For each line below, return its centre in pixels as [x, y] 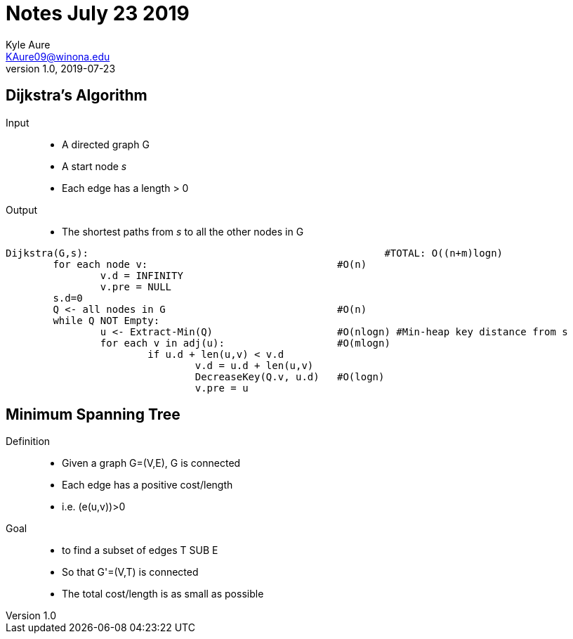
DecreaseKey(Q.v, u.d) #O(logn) [290, 376]
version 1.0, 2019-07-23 [61, 68]
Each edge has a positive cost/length [147, 485]
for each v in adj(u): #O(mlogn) [245, 343]
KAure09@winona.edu [58, 56]
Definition [28, 441]
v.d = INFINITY [141, 275]
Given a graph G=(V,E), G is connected [151, 463]
